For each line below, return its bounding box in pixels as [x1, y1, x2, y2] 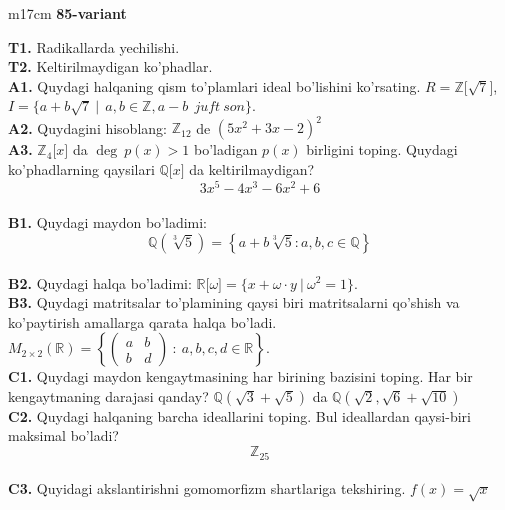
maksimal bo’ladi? [8, 425, 119, 446]
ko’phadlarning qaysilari [8, 159, 155, 180]
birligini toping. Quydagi [306, 139, 458, 160]
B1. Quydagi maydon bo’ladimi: [8, 212, 208, 233]
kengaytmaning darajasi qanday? [8, 385, 209, 406]
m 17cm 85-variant [8, 3, 127, 23]
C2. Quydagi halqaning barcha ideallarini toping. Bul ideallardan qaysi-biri [8, 405, 471, 426]
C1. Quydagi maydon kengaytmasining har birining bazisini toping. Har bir [8, 366, 473, 387]
